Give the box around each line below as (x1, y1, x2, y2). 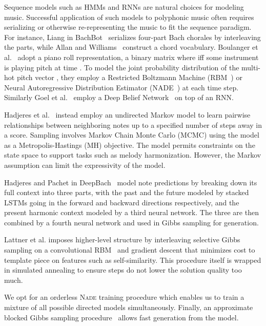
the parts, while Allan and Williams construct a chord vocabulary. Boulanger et (4, 42, 258, 52)
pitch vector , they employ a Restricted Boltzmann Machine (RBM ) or (16, 72, 242, 83)
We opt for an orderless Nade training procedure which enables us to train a (4, 292, 244, 302)
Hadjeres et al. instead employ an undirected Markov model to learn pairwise (4, 109, 251, 120)
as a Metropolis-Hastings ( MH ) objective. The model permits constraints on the (4, 139, 255, 150)
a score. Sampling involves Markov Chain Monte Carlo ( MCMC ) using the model (4, 129, 259, 140)
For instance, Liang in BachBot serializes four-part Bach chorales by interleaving (4, 31, 261, 42)
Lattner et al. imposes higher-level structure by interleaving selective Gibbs (4, 234, 240, 245)
